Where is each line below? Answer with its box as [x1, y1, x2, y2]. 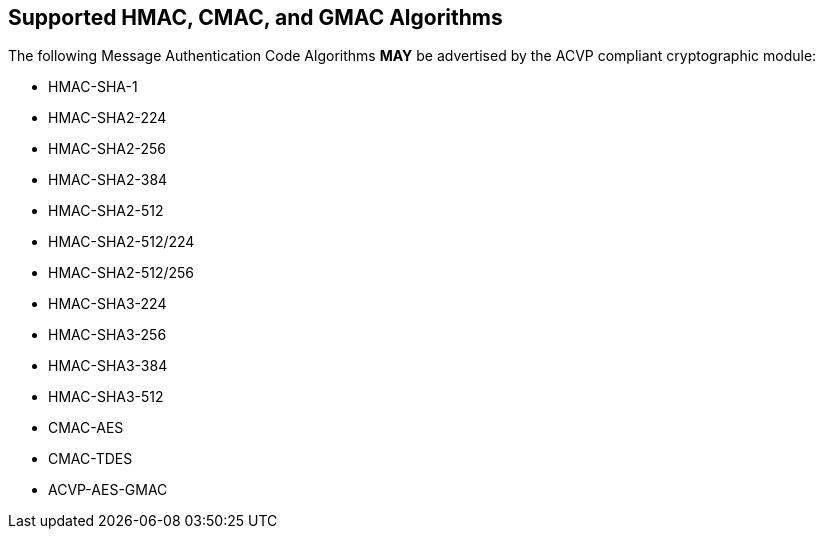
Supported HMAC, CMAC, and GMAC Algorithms [8, 5, 503, 30]
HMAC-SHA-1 [48, 78, 138, 96]
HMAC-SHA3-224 [48, 295, 167, 313]
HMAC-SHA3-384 [48, 357, 168, 375]
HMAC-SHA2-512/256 [48, 264, 195, 282]
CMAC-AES [48, 419, 124, 437]
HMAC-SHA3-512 [48, 388, 164, 406]
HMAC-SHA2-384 [48, 171, 168, 189]
